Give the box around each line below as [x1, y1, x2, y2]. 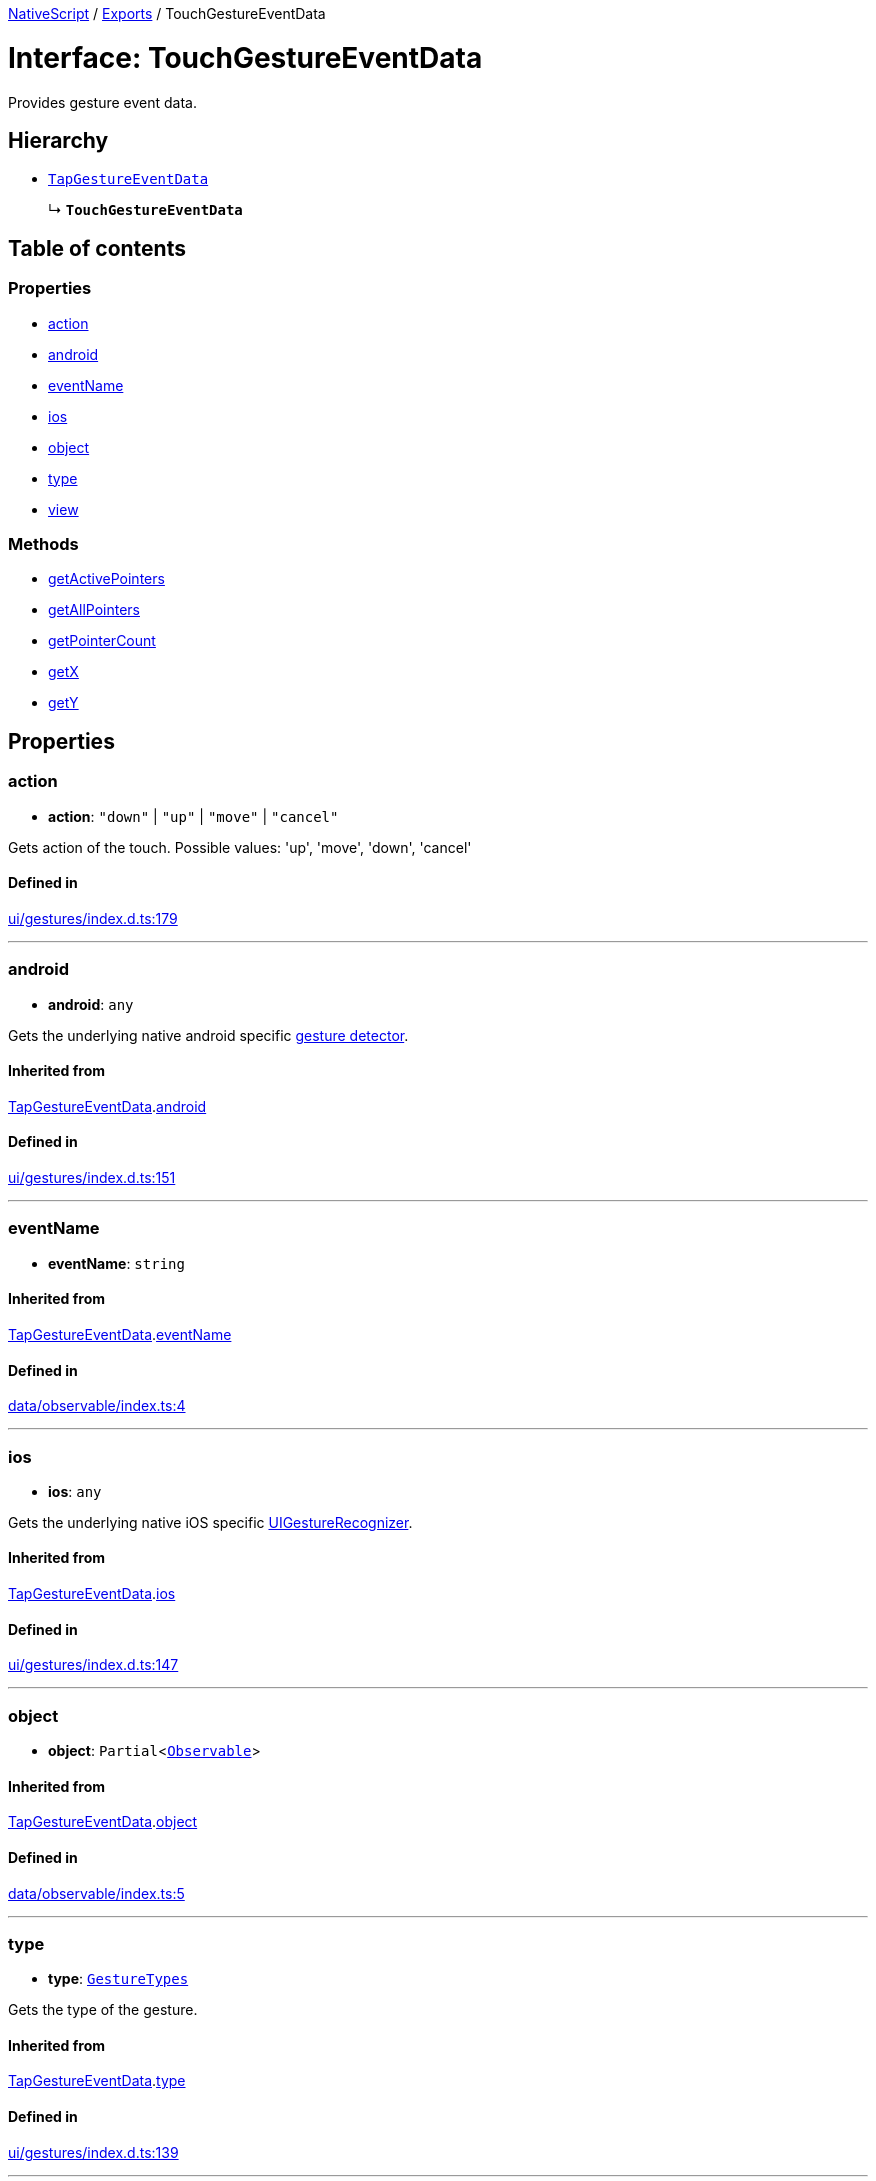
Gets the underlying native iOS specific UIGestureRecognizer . [8, 1513, 413, 1531]
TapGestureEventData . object [8, 1813, 198, 1831]
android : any [48, 995, 134, 1013]
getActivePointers [48, 570, 165, 588]
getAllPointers [48, 601, 140, 619]
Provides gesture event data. [8, 93, 197, 111]
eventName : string [48, 1254, 185, 1272]
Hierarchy [8, 127, 109, 153]
